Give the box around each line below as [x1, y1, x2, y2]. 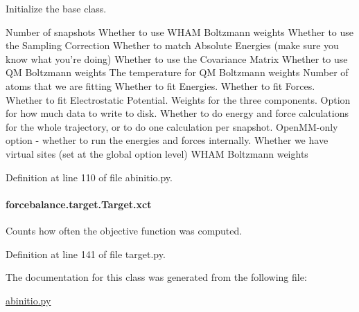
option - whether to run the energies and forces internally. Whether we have [6, 133, 329, 147]
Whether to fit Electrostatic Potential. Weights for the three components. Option [6, 92, 351, 107]
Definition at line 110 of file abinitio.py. [6, 169, 173, 184]
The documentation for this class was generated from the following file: [6, 270, 307, 284]
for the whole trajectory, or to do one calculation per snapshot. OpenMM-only [6, 119, 338, 134]
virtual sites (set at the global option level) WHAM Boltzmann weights [6, 146, 308, 160]
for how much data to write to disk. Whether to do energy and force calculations [6, 106, 349, 120]
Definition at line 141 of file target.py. [6, 246, 166, 261]
